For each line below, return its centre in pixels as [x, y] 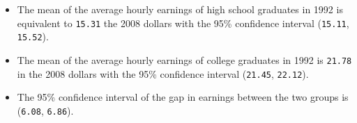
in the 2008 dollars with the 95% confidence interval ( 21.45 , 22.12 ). [163, 73]
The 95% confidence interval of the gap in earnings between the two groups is [183, 97]
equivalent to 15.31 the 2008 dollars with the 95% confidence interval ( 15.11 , [183, 23]
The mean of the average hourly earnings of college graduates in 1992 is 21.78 [184, 59]
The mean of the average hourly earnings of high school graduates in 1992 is [180, 9]
